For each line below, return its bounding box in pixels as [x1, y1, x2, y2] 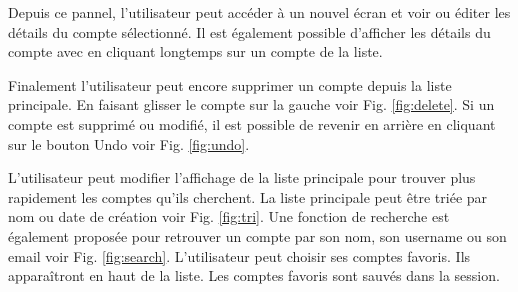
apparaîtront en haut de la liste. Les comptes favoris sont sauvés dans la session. [8, 265, 500, 286]
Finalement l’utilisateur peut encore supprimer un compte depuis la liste [8, 74, 452, 95]
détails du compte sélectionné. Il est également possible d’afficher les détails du [8, 21, 491, 42]
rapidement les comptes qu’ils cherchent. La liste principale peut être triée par [8, 186, 488, 207]
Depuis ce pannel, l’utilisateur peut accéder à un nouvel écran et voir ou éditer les [8, 2, 511, 22]
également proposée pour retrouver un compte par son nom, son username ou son [8, 225, 507, 246]
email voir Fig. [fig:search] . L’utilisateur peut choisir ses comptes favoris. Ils [8, 245, 471, 266]
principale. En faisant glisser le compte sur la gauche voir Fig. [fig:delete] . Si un [8, 94, 495, 115]
